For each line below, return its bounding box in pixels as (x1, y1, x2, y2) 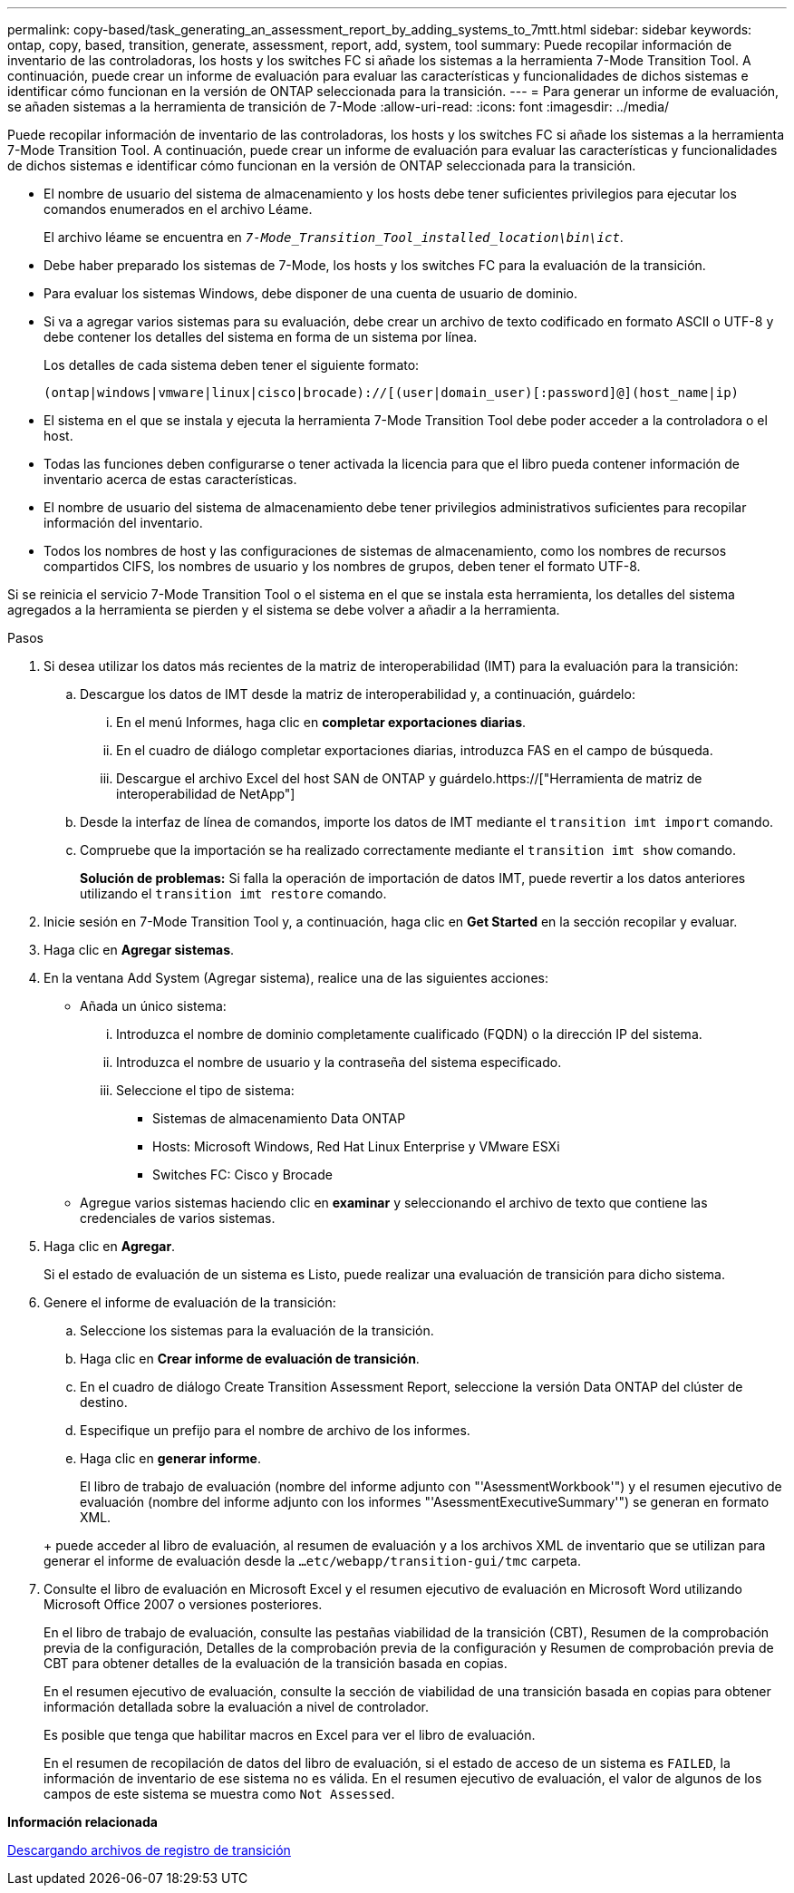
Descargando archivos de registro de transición (7, 1842, 291, 1858)
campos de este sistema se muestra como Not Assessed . (44, 1786, 395, 1801)
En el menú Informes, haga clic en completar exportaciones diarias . (116, 714, 527, 730)
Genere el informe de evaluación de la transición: (44, 1295, 336, 1310)
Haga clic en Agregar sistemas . (44, 942, 235, 957)
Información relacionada (7, 1814, 158, 1830)
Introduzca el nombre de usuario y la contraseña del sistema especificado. (116, 1054, 562, 1070)
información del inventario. (44, 515, 203, 530)
